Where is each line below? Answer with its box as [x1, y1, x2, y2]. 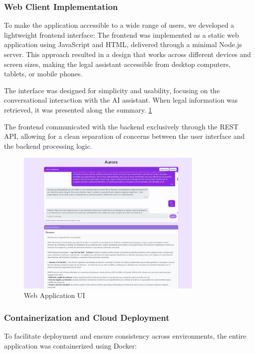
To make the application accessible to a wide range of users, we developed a [4, 20, 234, 30]
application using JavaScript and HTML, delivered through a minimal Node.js [4, 39, 242, 50]
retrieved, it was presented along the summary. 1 [4, 104, 152, 115]
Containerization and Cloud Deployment [4, 311, 170, 323]
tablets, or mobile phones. [4, 68, 83, 79]
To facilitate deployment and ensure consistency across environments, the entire [4, 331, 247, 341]
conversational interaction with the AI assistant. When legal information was [4, 95, 238, 105]
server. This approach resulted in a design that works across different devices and [4, 49, 251, 59]
